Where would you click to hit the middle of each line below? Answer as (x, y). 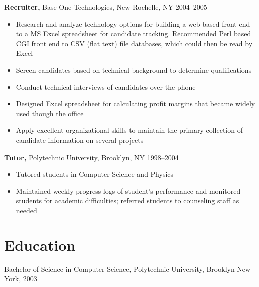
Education (40, 245)
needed (26, 210)
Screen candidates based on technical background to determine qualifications (134, 69)
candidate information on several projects (80, 140)
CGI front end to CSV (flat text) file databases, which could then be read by (134, 43)
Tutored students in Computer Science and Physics (95, 174)
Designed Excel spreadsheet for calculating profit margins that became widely (136, 104)
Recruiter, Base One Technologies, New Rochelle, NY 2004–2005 (106, 7)
